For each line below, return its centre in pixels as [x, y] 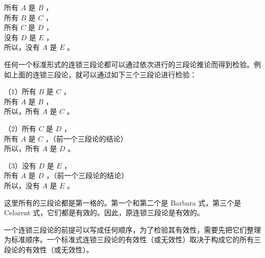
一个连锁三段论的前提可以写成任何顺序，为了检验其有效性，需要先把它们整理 [132, 229]
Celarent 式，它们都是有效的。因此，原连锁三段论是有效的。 [104, 212]
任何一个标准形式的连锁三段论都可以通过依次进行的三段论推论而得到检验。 [129, 64]
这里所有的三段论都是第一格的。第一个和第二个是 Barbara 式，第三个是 [123, 202]
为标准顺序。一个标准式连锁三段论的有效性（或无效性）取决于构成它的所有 [129, 239]
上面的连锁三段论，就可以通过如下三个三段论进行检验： [104, 74]
